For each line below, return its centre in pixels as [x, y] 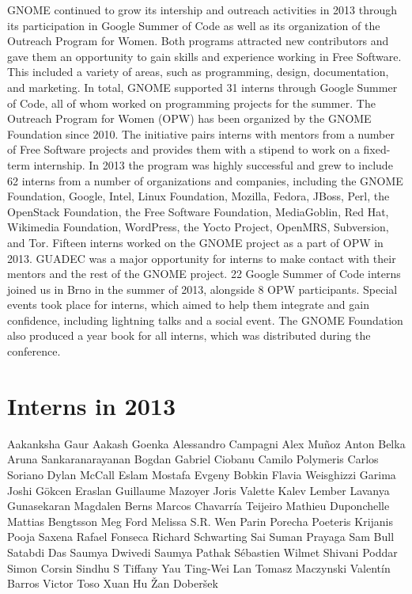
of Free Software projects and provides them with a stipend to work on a [183, 149]
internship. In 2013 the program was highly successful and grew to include [213, 164]
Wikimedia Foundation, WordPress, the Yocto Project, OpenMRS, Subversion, [198, 227]
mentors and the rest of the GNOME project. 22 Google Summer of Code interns [204, 274]
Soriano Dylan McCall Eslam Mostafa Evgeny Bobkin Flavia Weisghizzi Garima [202, 474]
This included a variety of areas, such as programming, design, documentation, [198, 72]
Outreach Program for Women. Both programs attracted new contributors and [198, 41]
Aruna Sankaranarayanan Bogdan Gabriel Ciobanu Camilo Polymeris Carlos [193, 459]
